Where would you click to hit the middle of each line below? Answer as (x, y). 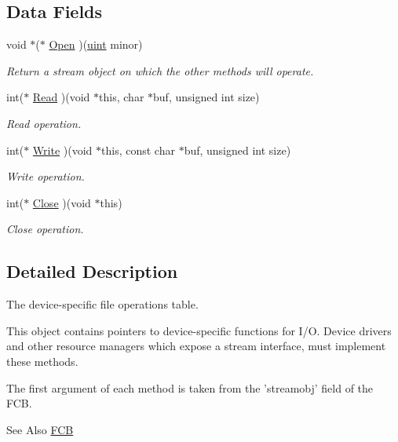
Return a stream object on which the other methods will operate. (160, 70)
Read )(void (61, 97)
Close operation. (45, 229)
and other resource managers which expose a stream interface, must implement (196, 346)
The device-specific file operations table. (102, 304)
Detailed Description (92, 271)
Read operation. (44, 123)
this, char (122, 97)
